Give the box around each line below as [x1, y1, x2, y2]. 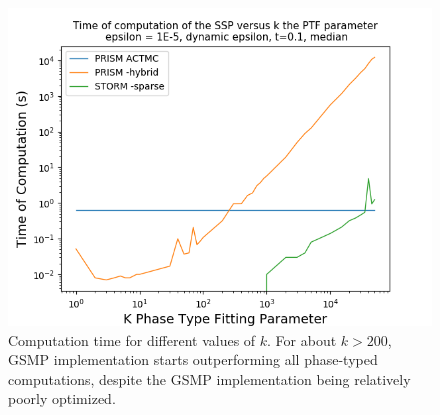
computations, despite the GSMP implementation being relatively [8, 368, 411, 389]
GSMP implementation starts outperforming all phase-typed [8, 349, 378, 370]
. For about [267, 329, 337, 350]
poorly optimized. [8, 388, 116, 409]
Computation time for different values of [8, 329, 256, 350]
